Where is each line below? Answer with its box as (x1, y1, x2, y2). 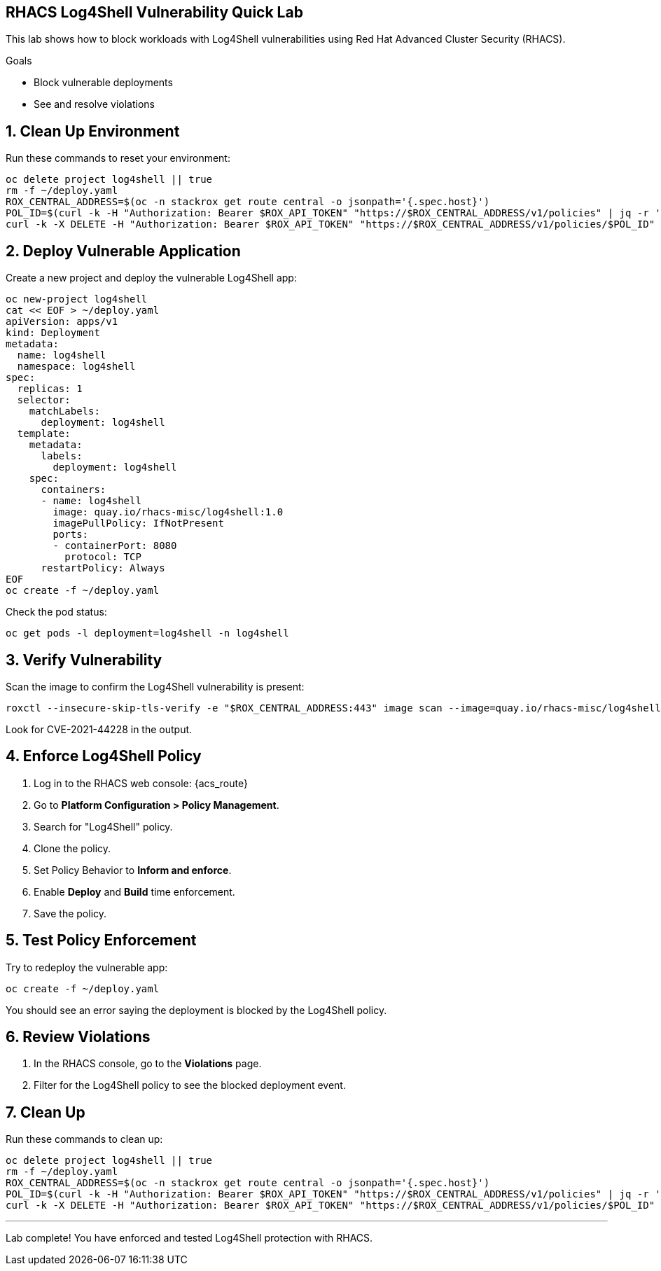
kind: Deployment (6, 327, 100, 339)
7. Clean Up (6, 1103, 85, 1121)
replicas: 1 (17, 383, 83, 395)
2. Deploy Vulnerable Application (6, 242, 241, 260)
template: (17, 428, 71, 440)
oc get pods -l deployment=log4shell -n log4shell (6, 627, 289, 639)
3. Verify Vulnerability (6, 651, 162, 669)
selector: (17, 394, 71, 406)
